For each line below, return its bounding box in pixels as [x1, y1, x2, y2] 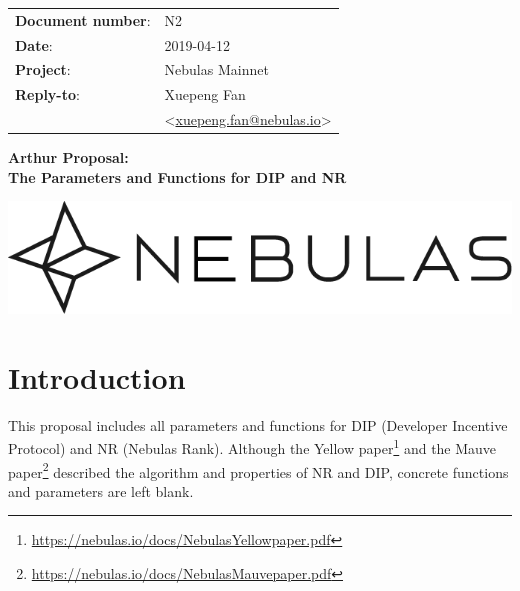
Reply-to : [15, 84, 80, 105]
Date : [15, 34, 53, 55]
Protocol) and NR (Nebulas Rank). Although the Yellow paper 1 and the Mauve [8, 435, 497, 458]
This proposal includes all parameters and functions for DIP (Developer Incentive [8, 414, 508, 435]
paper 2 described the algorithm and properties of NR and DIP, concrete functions [8, 458, 509, 482]
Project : [15, 59, 71, 80]
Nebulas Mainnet [164, 59, 269, 80]
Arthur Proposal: [8, 147, 129, 168]
